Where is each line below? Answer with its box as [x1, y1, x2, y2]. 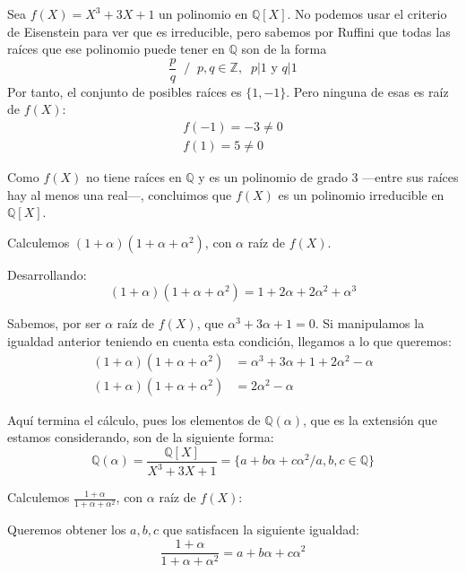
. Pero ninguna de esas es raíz [286, 82, 449, 100]
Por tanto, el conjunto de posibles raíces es [7, 82, 242, 100]
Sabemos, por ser [7, 314, 101, 333]
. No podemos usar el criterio [287, 4, 447, 22]
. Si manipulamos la [315, 314, 425, 333]
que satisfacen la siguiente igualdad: [162, 520, 359, 539]
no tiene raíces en [86, 168, 182, 187]
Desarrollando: [7, 265, 87, 283]
